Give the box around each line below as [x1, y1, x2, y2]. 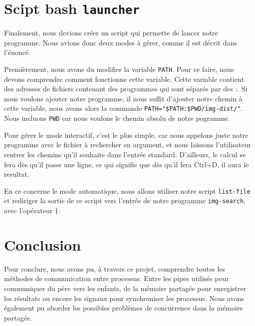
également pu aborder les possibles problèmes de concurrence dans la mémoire [4, 303, 243, 313]
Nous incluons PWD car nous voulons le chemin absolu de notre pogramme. [4, 113, 230, 123]
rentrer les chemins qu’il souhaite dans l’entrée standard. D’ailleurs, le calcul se [4, 149, 246, 159]
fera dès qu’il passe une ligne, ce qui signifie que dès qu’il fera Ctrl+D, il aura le [4, 159, 249, 169]
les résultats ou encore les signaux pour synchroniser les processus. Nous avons [4, 293, 244, 303]
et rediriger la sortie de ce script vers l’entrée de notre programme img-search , [4, 195, 246, 206]
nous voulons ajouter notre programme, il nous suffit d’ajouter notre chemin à [4, 93, 243, 103]
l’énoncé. [4, 47, 30, 57]
